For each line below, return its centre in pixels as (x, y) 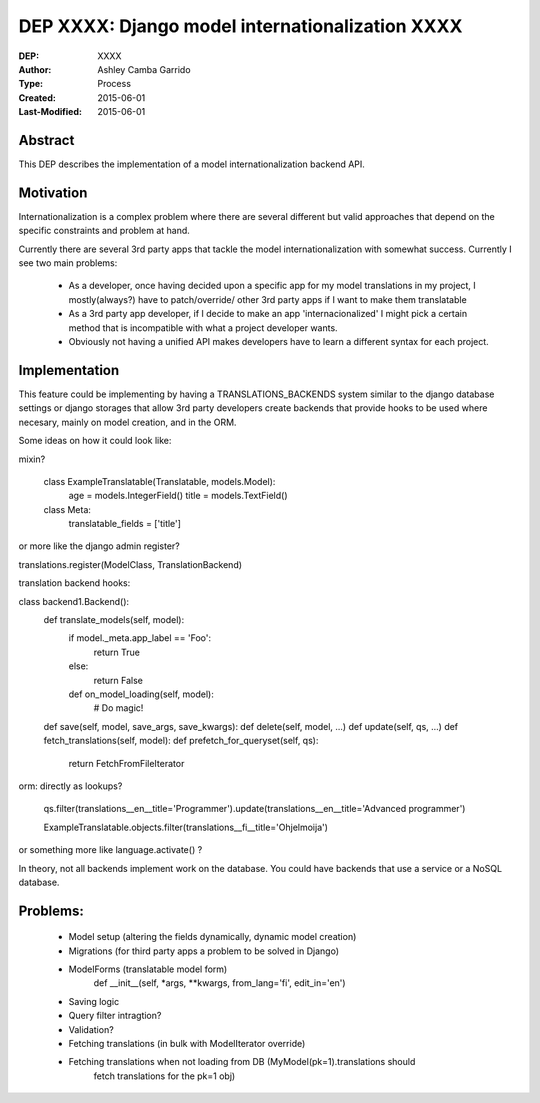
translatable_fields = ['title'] (125, 524)
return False (118, 680)
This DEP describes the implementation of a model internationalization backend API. (191, 164)
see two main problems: (68, 263)
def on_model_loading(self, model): (141, 694)
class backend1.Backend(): (74, 601)
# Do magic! (118, 708)
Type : (31, 84)
